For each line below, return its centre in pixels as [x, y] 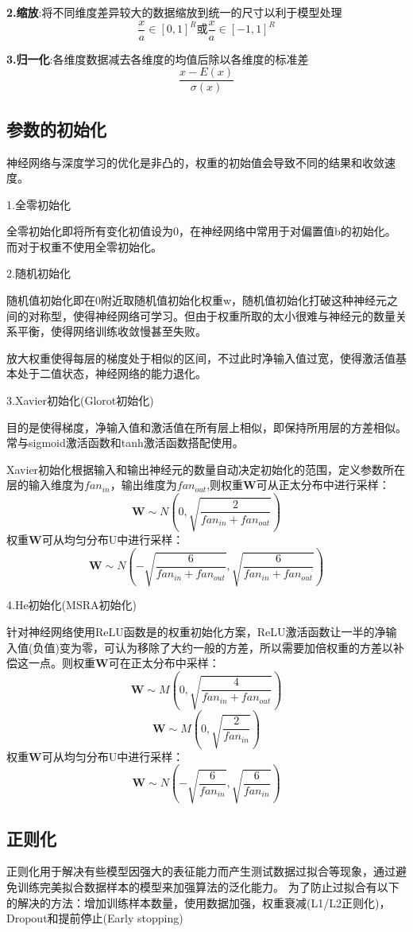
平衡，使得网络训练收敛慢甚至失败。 [112, 331]
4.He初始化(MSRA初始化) [71, 605]
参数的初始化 [56, 128]
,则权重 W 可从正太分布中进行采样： [298, 485]
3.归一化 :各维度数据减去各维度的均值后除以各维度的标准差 [158, 58]
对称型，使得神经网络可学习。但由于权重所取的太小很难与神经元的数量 [212, 315]
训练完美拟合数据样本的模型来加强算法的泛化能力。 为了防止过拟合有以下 [208, 886]
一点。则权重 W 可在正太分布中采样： [124, 663]
